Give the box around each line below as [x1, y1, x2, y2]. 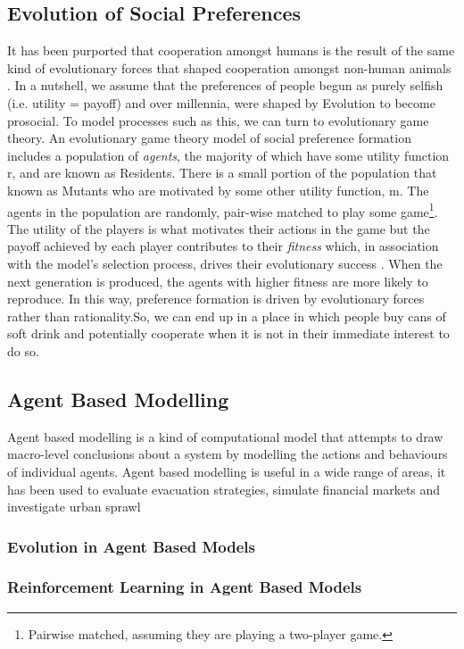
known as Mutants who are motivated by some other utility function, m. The [7, 180, 429, 199]
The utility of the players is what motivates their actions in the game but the [7, 219, 430, 237]
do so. [7, 341, 39, 360]
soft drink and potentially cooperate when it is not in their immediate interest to [7, 324, 450, 343]
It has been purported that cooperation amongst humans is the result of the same [7, 41, 455, 60]
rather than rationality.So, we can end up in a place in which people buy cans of [7, 306, 446, 325]
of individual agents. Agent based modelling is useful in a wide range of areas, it [7, 462, 446, 480]
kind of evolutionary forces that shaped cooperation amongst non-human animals [7, 58, 452, 77]
